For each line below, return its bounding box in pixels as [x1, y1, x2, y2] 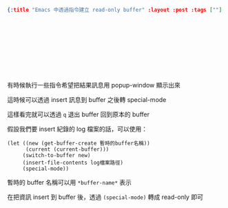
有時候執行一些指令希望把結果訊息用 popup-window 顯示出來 [7, 81, 180, 89]
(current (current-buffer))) [25, 145, 110, 153]
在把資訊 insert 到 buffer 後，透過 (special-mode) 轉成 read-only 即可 [7, 193, 203, 201]
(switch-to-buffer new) [22, 152, 91, 158]
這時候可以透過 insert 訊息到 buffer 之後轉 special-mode [7, 95, 167, 103]
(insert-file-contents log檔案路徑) [22, 159, 124, 166]
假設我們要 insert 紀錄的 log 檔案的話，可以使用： [7, 125, 148, 133]
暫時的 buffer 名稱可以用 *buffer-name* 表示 [7, 178, 132, 186]
